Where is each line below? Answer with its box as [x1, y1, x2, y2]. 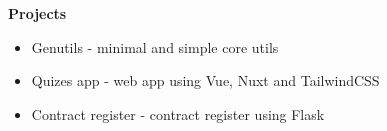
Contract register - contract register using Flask [31, 103, 325, 124]
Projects [8, 3, 67, 23]
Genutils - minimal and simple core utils [31, 36, 279, 57]
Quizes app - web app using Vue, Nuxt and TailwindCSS [31, 70, 380, 91]
